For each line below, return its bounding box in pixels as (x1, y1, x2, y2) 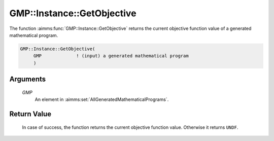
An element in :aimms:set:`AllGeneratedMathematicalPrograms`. (35, 96, 169, 102)
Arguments (9, 75, 46, 84)
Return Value (9, 110, 52, 118)
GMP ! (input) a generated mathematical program (33, 53, 189, 59)
